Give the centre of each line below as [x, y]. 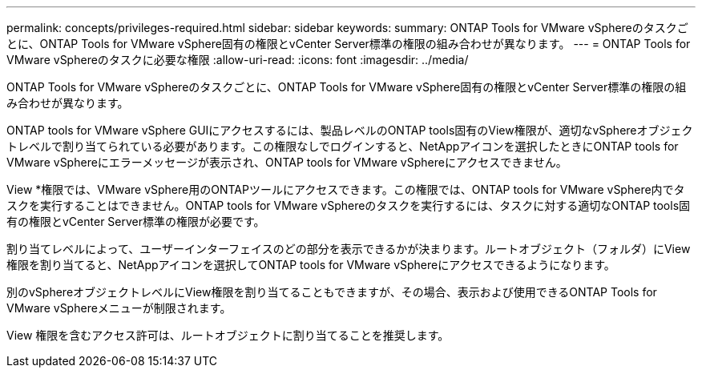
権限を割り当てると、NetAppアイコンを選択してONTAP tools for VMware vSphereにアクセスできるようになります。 [311, 265]
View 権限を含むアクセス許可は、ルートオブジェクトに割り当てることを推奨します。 [228, 335]
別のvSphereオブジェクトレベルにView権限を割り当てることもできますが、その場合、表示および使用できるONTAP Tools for [332, 292]
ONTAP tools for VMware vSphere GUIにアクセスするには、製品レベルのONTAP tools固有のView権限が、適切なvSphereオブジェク [350, 130]
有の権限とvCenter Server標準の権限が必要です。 [136, 221]
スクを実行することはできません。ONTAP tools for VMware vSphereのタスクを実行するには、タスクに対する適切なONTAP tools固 [349, 205]
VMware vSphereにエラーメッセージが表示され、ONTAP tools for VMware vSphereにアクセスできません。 [287, 162]
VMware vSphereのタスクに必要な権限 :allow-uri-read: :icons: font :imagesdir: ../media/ [238, 60]
